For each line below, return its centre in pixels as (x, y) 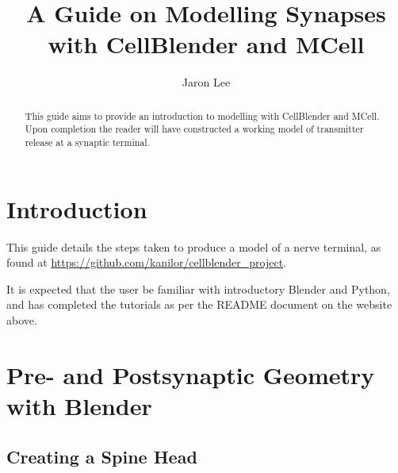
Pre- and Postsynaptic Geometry (191, 374)
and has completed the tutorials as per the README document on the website (199, 304)
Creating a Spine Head (102, 456)
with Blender (79, 405)
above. (22, 319)
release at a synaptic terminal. (87, 142)
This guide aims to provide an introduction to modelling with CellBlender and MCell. (202, 115)
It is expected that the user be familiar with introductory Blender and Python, (198, 288)
